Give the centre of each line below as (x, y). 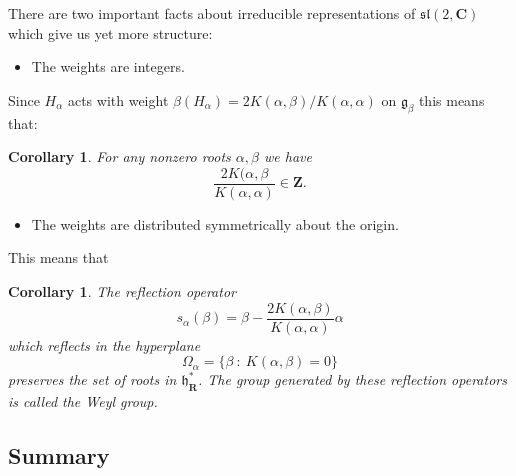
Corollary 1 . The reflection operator (122, 291)
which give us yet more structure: (110, 32)
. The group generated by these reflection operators (352, 379)
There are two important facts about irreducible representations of (212, 13)
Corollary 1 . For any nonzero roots (119, 156)
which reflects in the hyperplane (104, 344)
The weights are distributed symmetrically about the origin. (215, 223)
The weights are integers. (108, 66)
